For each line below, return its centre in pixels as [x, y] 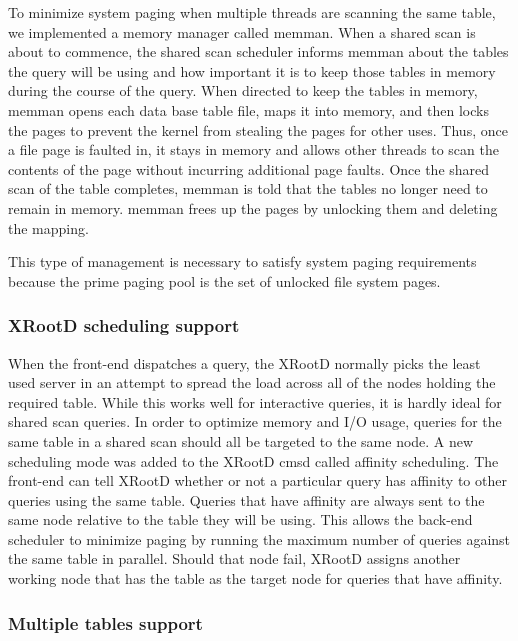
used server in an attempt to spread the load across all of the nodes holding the [252, 382]
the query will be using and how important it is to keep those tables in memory [252, 70]
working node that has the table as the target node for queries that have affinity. [255, 578]
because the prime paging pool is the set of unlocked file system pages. [224, 280]
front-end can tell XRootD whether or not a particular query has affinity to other [257, 480]
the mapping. [48, 227]
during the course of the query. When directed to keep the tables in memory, [243, 90]
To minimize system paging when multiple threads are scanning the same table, [252, 12]
